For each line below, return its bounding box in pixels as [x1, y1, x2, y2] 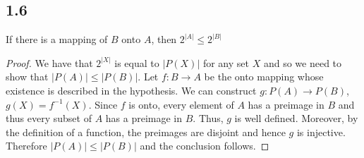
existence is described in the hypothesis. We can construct [6, 83, 257, 97]
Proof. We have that [6, 55, 93, 70]
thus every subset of [6, 111, 92, 126]
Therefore [6, 138, 47, 153]
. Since [88, 97, 118, 111]
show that [6, 69, 49, 84]
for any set [202, 55, 249, 70]
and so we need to [263, 55, 342, 70]
